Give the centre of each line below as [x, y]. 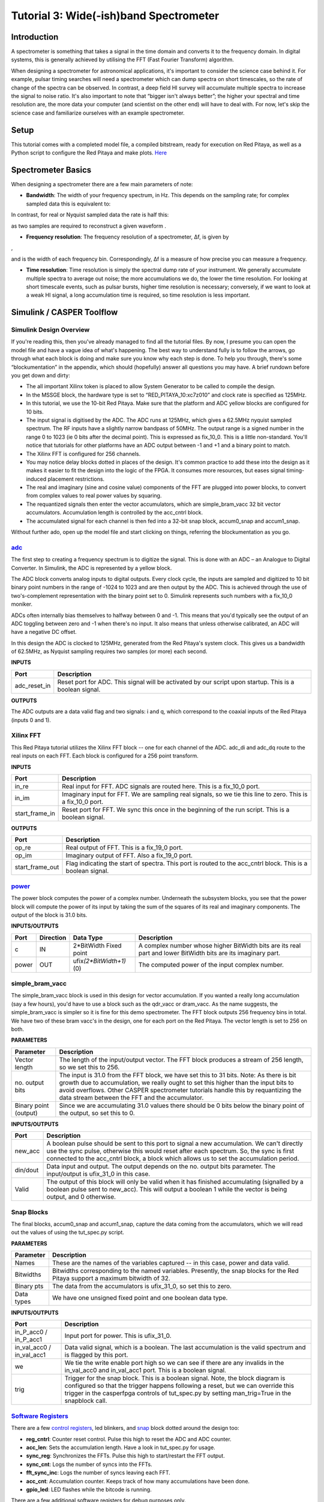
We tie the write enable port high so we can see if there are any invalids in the [174, 1363]
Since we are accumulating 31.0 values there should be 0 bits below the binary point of [182, 1105]
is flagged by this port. [96, 1355]
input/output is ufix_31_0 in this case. [98, 1174]
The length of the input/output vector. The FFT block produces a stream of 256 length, [181, 1059]
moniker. [22, 604]
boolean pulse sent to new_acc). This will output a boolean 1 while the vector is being [167, 1190]
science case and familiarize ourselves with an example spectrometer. [98, 113]
